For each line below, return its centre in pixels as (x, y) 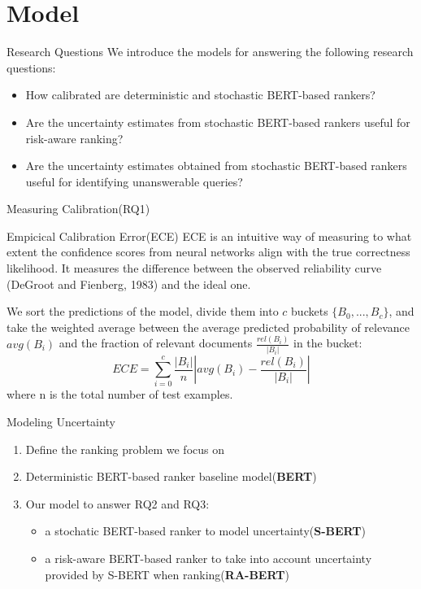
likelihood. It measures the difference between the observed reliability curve (194, 268)
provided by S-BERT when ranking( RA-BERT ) (167, 574)
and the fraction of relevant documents (156, 343)
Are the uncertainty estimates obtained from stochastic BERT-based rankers (216, 166)
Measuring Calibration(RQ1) (78, 209)
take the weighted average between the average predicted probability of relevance (208, 327)
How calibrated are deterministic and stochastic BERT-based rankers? (200, 95)
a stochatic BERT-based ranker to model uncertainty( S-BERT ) (205, 531)
